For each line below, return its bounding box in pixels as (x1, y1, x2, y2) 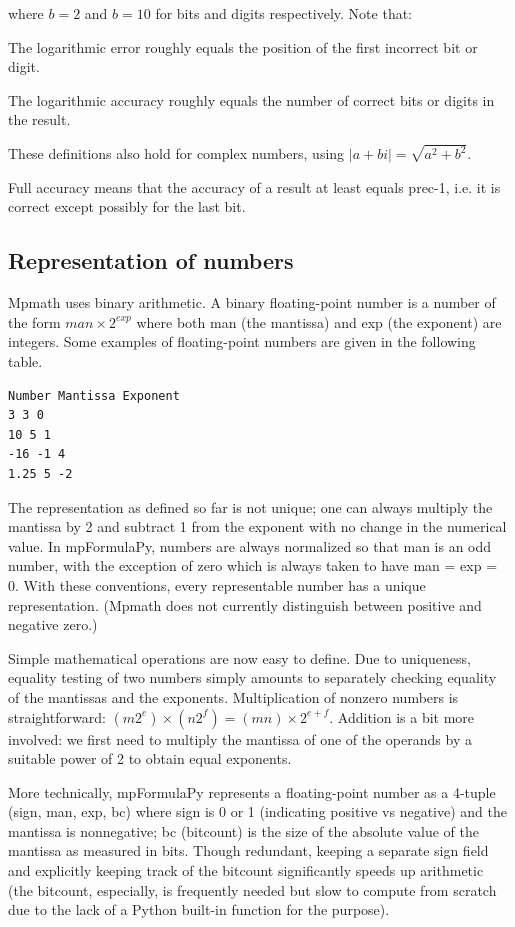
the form (8, 311, 61, 332)
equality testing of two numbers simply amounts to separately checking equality (8, 667, 497, 688)
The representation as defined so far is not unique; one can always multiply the (8, 496, 493, 517)
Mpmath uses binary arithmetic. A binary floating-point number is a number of (8, 292, 496, 313)
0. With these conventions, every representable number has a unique (8, 574, 426, 595)
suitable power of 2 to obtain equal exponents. (8, 748, 292, 769)
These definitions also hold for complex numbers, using (8, 143, 345, 164)
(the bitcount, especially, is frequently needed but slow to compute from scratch (8, 879, 497, 900)
